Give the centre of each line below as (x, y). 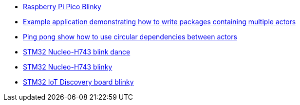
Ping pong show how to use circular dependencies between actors (130, 37)
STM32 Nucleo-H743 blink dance (77, 52)
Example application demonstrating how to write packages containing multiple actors (159, 22)
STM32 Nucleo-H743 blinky (68, 67)
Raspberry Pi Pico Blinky (62, 7)
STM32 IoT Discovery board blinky (78, 82)
